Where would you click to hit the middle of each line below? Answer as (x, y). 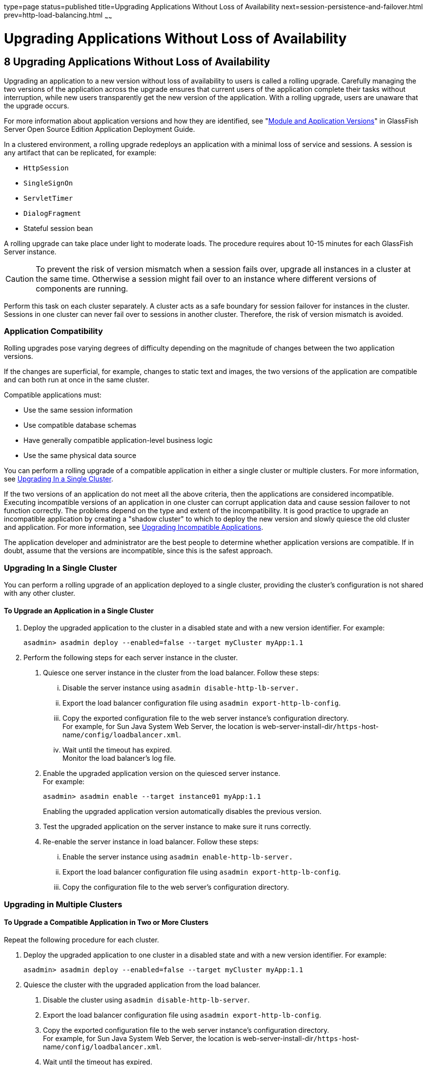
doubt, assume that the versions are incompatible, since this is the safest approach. (138, 551)
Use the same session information (78, 410)
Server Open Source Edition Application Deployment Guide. (100, 129)
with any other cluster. (40, 593)
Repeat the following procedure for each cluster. (81, 940)
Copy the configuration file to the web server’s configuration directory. (176, 887)
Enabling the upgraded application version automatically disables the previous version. (182, 812)
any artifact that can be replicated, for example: (80, 152)
